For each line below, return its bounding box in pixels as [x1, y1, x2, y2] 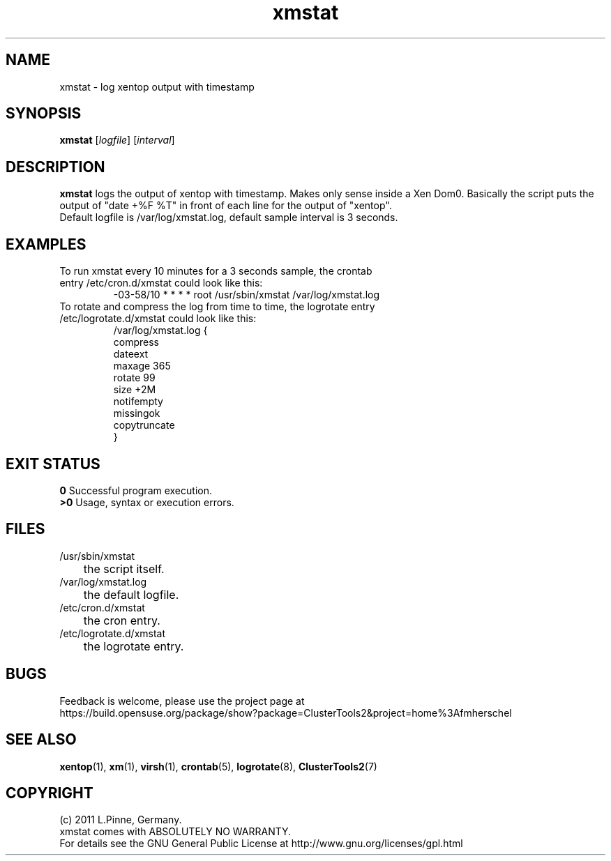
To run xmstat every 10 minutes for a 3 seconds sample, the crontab [59, 265, 372, 277]
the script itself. [83, 561, 165, 576]
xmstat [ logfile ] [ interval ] [59, 134, 175, 146]
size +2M [113, 383, 156, 396]
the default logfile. [83, 587, 179, 602]
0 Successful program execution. [59, 484, 212, 496]
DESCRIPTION [6, 158, 105, 176]
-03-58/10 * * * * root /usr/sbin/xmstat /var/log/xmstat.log [113, 289, 380, 301]
